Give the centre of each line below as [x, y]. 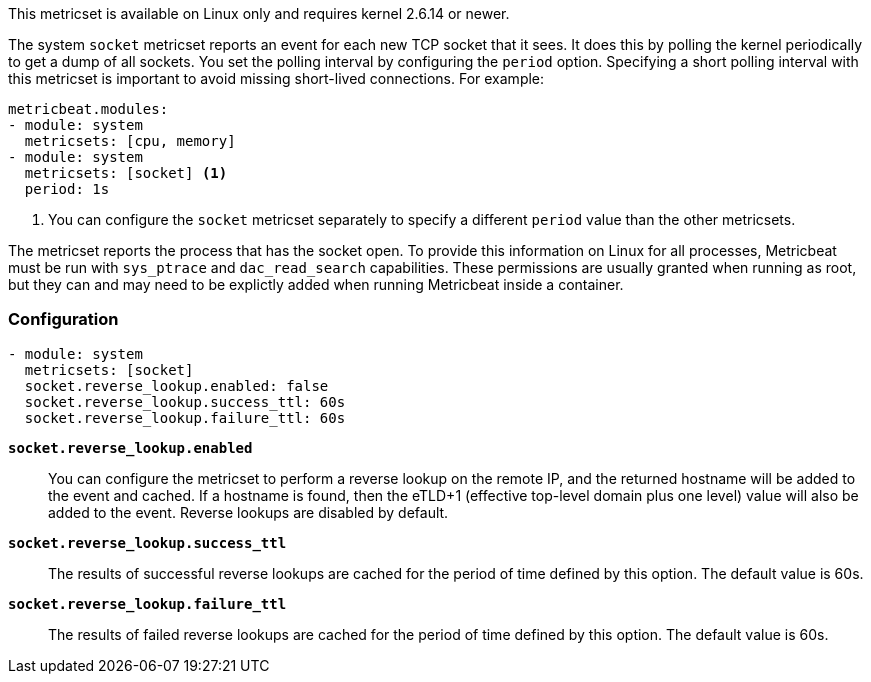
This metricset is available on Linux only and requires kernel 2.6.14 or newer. [259, 13]
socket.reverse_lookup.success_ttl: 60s [185, 401]
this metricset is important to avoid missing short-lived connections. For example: [276, 78]
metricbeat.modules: [88, 109]
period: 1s [67, 189]
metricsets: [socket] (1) [126, 173]
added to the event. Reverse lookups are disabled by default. [248, 512]
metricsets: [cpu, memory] [130, 141]
